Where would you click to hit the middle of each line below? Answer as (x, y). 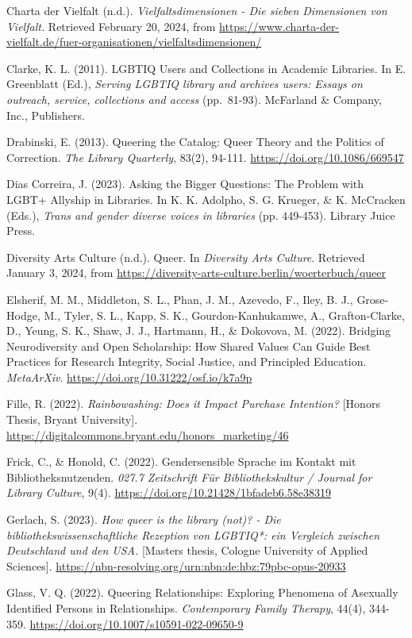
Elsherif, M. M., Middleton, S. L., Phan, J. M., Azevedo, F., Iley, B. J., (180, 299)
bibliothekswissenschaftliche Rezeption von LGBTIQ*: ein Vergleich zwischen (193, 534)
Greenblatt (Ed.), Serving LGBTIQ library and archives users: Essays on (185, 84)
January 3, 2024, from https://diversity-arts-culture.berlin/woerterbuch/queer (196, 273)
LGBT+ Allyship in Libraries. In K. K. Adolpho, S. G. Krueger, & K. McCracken (206, 199)
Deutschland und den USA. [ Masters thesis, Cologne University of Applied (187, 550)
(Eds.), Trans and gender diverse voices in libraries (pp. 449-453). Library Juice (201, 215)
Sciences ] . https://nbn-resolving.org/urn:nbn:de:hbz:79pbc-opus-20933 (176, 565)
